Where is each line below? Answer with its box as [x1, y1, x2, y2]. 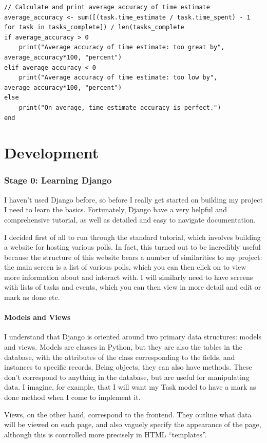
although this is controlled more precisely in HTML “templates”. [4, 429, 207, 439]
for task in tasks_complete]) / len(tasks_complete [4, 24, 184, 31]
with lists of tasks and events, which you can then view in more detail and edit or [4, 281, 261, 292]
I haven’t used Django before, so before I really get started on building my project [4, 194, 263, 205]
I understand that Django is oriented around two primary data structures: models [4, 331, 262, 342]
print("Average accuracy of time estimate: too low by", [18, 74, 218, 82]
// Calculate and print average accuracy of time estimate [4, 4, 210, 11]
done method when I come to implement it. [4, 392, 141, 402]
